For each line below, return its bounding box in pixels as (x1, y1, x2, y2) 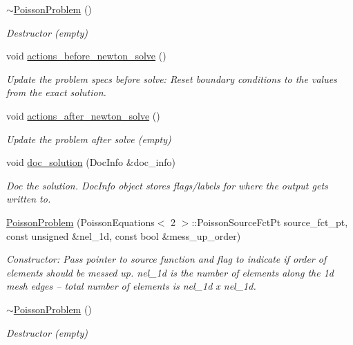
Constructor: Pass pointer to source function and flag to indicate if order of (6, 252, 327, 266)
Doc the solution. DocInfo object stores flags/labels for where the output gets (6, 178, 328, 192)
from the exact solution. (6, 85, 106, 100)
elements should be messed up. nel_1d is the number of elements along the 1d (6, 265, 334, 279)
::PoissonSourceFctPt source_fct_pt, (191, 214, 348, 229)
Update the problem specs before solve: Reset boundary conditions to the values (6, 71, 337, 86)
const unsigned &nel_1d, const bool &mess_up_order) (6, 228, 241, 243)
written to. (6, 192, 51, 206)
